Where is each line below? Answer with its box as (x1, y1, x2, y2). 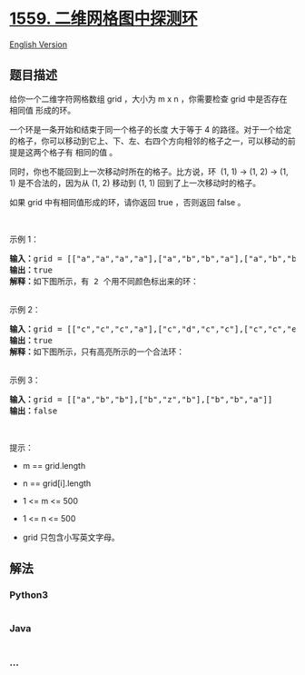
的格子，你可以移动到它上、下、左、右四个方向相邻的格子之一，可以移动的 (9, 135, 288, 146)
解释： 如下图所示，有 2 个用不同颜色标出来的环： (9, 276, 200, 286)
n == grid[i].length (22, 478, 92, 489)
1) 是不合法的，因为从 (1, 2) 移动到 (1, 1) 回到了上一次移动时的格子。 (9, 177, 261, 188)
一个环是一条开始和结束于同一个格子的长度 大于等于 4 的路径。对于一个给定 (9, 124, 292, 134)
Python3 (9, 589, 48, 601)
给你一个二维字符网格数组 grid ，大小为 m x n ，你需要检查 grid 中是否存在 (9, 93, 288, 104)
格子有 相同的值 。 (48, 146, 118, 157)
